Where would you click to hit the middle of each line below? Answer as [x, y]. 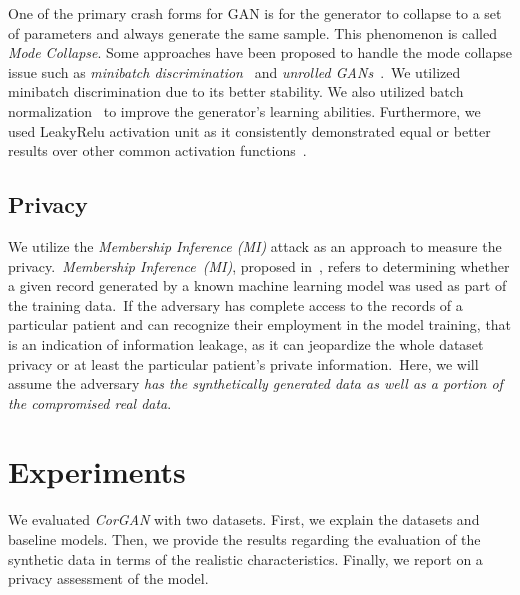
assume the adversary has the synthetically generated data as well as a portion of [255, 383]
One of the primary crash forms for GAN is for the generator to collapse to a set [255, 13]
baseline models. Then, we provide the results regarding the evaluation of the [244, 539]
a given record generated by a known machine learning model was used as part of [257, 285]
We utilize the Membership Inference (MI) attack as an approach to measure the [255, 245]
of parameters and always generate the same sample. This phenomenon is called [252, 32]
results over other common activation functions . [157, 150]
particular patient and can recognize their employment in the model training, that [260, 324]
